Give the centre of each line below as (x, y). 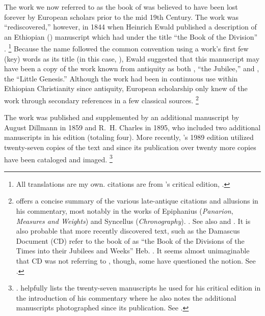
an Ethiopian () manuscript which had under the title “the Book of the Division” (131, 36)
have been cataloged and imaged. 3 (58, 158)
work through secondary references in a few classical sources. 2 (101, 99)
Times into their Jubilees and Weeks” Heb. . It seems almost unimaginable (133, 251)
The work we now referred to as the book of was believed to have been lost (121, 7)
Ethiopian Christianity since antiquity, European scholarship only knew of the (126, 88)
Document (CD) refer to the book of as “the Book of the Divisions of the (130, 240)
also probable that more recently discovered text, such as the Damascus (128, 231)
